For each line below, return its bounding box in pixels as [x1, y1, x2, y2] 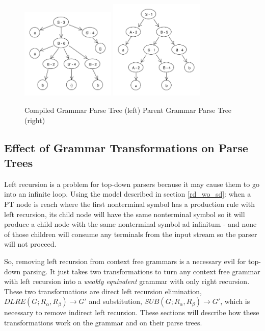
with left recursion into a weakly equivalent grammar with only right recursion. [4, 276, 250, 287]
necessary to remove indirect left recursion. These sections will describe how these [4, 307, 259, 318]
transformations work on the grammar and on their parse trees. [4, 317, 202, 327]
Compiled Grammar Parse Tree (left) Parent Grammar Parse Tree [24, 104, 232, 115]
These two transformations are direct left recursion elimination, [4, 286, 202, 296]
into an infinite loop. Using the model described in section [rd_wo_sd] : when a [4, 188, 251, 199]
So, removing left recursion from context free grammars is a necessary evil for [4, 255, 246, 266]
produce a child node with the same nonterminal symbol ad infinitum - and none [4, 219, 257, 229]
